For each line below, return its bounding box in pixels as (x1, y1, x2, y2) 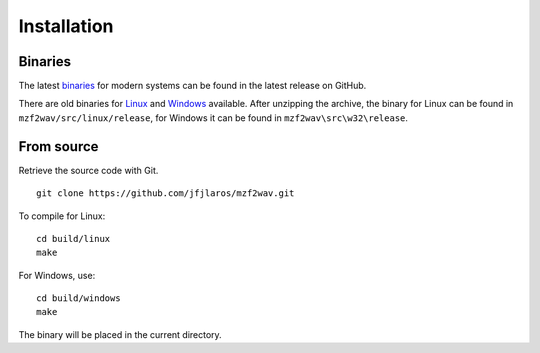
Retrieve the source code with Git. (18, 164, 159, 176)
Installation (18, 15, 114, 37)
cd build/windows (36, 293, 121, 304)
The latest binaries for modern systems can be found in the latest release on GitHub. (18, 80, 367, 92)
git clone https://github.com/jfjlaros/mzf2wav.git (36, 188, 295, 199)
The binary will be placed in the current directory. (18, 328, 222, 340)
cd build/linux (36, 233, 111, 244)
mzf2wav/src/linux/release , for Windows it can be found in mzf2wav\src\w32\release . (18, 111, 409, 124)
